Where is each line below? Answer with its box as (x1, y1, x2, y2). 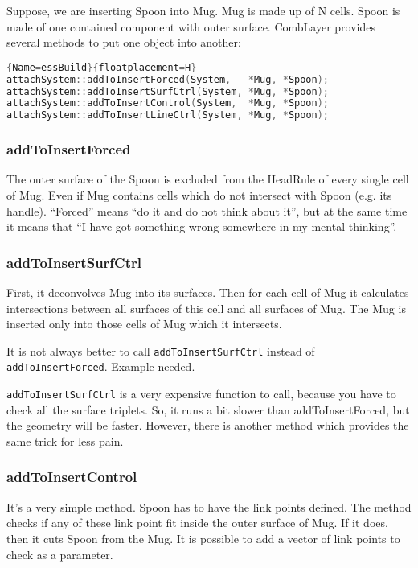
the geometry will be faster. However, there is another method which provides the (6, 417, 409, 434)
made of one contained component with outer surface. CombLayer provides (6, 18, 375, 35)
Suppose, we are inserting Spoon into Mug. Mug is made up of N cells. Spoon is (6, 2, 400, 19)
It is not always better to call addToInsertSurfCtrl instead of (6, 342, 315, 359)
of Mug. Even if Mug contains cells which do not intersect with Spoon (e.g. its (6, 186, 392, 203)
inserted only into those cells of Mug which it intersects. (6, 315, 282, 332)
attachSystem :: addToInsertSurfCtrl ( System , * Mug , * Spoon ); (6, 85, 330, 97)
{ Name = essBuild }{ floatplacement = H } (6, 61, 197, 73)
